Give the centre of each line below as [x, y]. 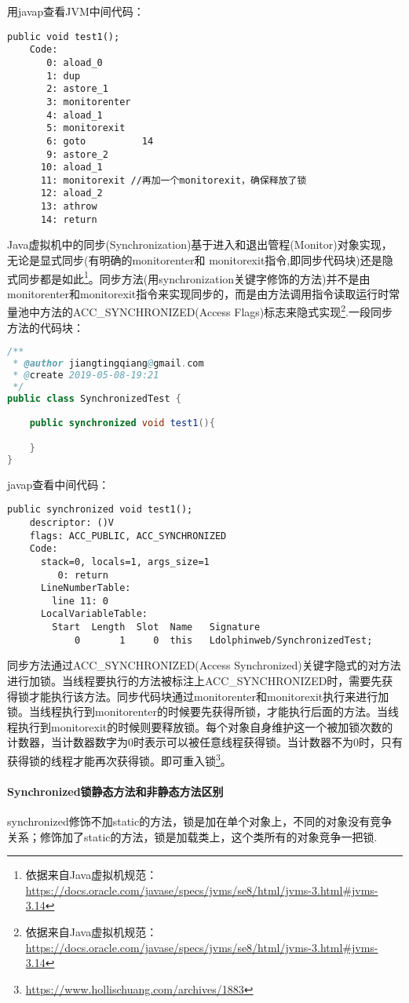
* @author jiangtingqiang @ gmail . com [108, 364]
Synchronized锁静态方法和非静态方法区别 [115, 791]
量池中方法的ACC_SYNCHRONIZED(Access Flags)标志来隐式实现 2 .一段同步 [200, 311]
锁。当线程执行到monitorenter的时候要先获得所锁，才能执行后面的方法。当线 [203, 711]
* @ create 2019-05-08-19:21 [86, 376]
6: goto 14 [100, 141]
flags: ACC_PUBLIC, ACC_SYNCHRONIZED [128, 536]
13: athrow [69, 207]
